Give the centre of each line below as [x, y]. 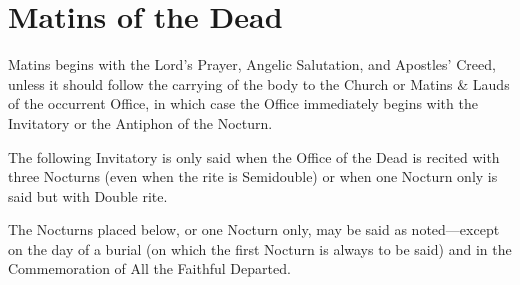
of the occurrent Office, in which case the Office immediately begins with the [243, 103]
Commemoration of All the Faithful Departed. [149, 268]
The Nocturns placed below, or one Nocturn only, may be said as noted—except [254, 229]
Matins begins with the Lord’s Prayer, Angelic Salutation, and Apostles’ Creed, [252, 64]
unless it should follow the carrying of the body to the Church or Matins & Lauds [259, 83]
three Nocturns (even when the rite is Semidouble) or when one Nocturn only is [253, 176]
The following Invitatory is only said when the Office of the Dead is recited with [254, 156]
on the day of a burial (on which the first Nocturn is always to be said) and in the [260, 248]
